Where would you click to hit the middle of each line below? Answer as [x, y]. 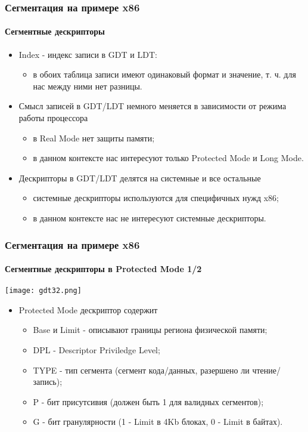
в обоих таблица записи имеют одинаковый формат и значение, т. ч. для [164, 74]
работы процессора [53, 118]
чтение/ [266, 370]
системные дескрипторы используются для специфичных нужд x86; [156, 198]
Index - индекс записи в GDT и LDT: [88, 54]
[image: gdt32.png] [43, 291]
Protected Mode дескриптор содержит [88, 309]
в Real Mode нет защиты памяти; [94, 138]
